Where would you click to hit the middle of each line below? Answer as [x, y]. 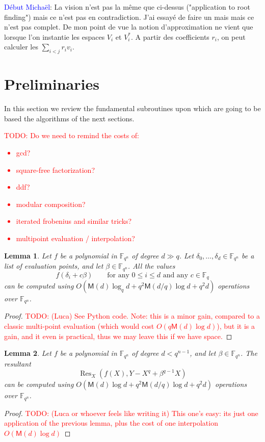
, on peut [231, 36]
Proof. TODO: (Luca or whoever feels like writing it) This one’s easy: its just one [131, 413]
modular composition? [51, 204]
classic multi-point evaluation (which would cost [79, 326]
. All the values [151, 266]
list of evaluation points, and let [54, 266]
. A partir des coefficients [170, 36]
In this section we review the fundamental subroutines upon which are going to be [132, 108]
